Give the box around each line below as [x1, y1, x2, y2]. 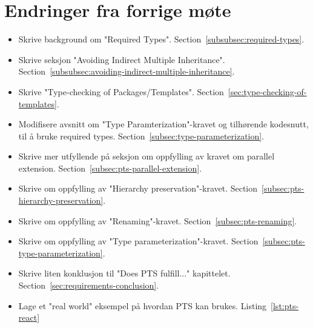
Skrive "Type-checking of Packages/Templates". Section [18, 85, 224, 98]
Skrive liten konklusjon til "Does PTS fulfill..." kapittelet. [18, 267, 231, 279]
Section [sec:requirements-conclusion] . [18, 279, 159, 292]
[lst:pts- [271, 299, 299, 312]
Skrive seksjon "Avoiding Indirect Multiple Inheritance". [18, 53, 225, 65]
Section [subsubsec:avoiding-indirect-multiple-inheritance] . [18, 65, 235, 78]
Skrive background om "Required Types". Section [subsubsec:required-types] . [18, 33, 305, 45]
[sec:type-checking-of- [228, 85, 307, 98]
